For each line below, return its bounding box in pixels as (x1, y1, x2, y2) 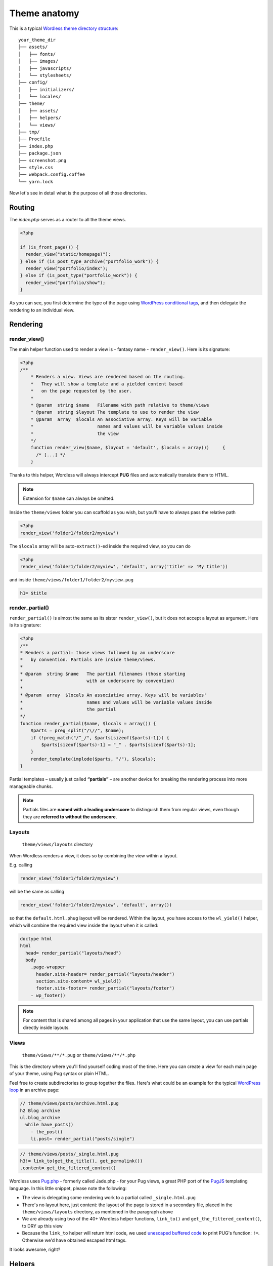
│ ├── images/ (18, 58, 59, 64)
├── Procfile (18, 136, 51, 142)
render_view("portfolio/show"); (25, 280, 106, 286)
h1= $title (20, 590, 47, 596)
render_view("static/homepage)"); (25, 251, 111, 257)
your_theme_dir (18, 37, 56, 43)
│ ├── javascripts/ (18, 65, 72, 71)
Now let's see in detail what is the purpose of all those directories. (9, 190, 147, 196)
